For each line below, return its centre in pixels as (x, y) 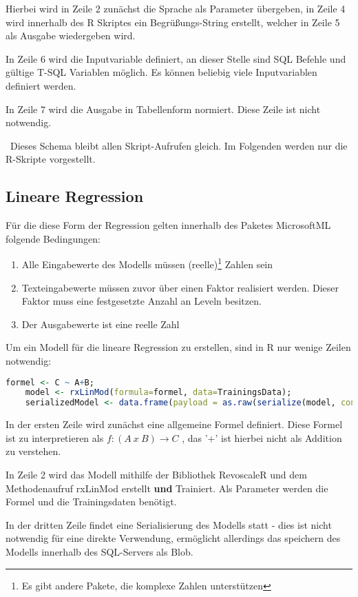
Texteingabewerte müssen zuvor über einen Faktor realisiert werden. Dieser (180, 287)
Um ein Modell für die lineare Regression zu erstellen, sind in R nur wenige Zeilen (178, 347)
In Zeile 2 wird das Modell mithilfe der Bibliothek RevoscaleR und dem (156, 474)
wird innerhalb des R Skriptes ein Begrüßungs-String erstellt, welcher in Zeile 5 (173, 22)
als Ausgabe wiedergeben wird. (71, 36)
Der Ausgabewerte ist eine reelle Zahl (101, 324)
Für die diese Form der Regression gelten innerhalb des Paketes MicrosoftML (168, 225)
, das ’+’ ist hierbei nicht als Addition (262, 437)
